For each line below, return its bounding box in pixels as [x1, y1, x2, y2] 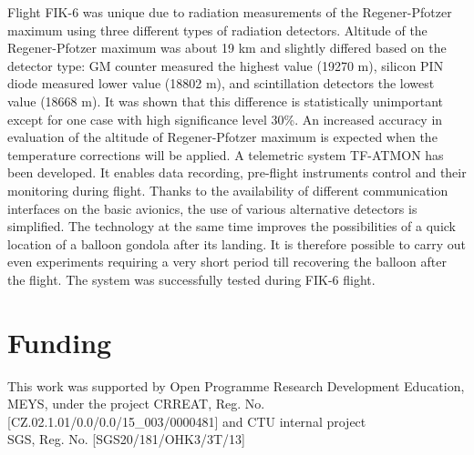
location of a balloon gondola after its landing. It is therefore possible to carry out [7, 234, 466, 253]
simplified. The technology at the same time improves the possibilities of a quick [7, 217, 457, 236]
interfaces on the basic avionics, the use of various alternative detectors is [7, 198, 417, 217]
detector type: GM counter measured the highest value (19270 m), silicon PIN [7, 56, 444, 75]
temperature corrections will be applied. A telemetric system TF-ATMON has [7, 145, 444, 164]
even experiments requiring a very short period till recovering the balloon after [7, 252, 447, 271]
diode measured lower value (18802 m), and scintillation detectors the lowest [7, 74, 435, 93]
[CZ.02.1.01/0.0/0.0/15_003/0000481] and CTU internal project [7, 411, 366, 430]
